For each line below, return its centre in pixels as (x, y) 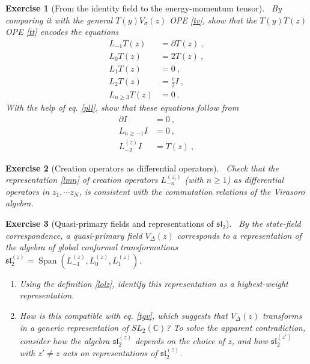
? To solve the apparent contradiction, (236, 327)
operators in (27, 191)
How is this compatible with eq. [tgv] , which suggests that (123, 315)
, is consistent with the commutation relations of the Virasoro (192, 191)
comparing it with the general (59, 20)
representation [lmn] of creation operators (82, 180)
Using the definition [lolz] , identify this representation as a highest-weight (154, 283)
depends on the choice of (180, 340)
